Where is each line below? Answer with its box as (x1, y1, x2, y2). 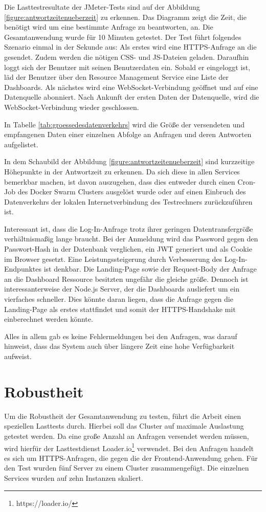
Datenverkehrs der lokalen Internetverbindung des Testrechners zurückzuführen (4, 196, 253, 207)
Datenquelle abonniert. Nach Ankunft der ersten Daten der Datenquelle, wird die (4, 92, 259, 102)
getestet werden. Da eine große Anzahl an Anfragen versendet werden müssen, (4, 430, 249, 441)
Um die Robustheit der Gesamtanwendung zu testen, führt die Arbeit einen (4, 410, 241, 421)
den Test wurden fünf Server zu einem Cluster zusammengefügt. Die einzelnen (4, 462, 249, 473)
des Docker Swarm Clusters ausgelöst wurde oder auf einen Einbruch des (17, 186, 246, 197)
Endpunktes (4, 263, 42, 274)
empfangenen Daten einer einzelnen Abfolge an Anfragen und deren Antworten (4, 129, 252, 140)
